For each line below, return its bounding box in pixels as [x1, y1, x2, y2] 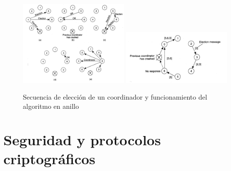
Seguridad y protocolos [3, 130, 161, 150]
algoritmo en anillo [23, 101, 79, 111]
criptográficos [3, 149, 96, 169]
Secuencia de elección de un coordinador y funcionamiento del [23, 91, 207, 102]
